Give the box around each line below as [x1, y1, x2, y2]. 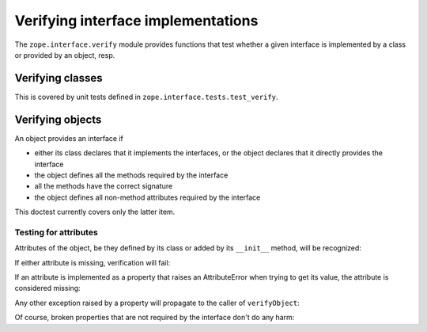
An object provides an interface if [14, 133, 124, 143]
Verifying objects [14, 113, 102, 126]
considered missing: [14, 284, 81, 293]
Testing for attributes [14, 227, 98, 238]
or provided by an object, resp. [14, 50, 115, 59]
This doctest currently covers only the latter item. [14, 207, 176, 217]
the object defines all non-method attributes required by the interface [34, 193, 261, 202]
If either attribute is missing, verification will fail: [14, 258, 171, 267]
